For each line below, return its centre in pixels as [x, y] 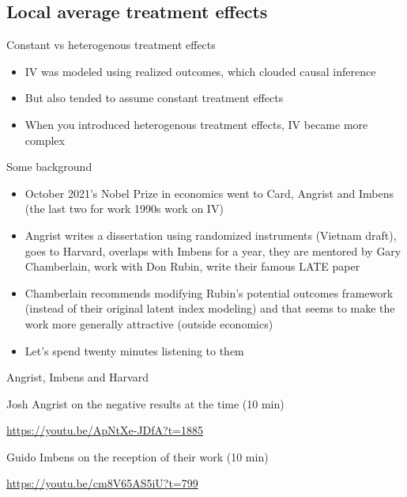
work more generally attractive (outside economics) [149, 323]
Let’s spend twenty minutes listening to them [134, 350]
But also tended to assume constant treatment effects [154, 98]
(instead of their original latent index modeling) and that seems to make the [210, 308]
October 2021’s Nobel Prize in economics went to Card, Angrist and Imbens [209, 193]
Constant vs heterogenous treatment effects [111, 45]
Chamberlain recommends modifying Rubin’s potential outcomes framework [209, 292]
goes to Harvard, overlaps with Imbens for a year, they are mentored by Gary [213, 250]
